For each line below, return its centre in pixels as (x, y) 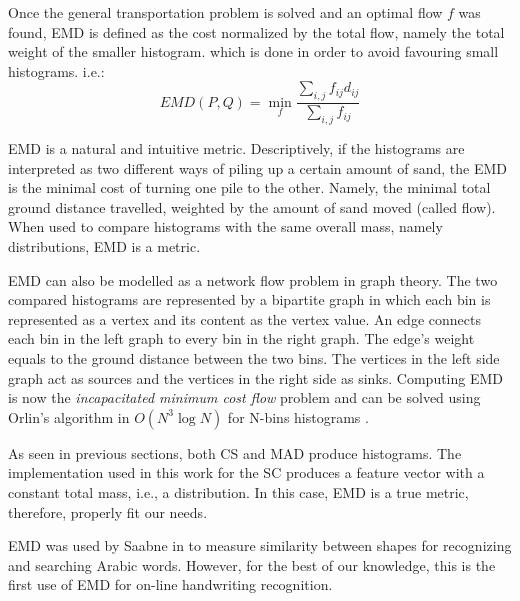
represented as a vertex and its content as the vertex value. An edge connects (244, 318)
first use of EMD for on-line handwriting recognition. (170, 584)
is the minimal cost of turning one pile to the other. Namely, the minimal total (249, 187)
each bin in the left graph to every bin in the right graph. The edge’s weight (241, 338)
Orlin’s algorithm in (69, 416)
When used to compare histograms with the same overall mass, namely (225, 226)
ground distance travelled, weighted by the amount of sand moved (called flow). (252, 206)
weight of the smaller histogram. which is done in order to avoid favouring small (253, 51)
